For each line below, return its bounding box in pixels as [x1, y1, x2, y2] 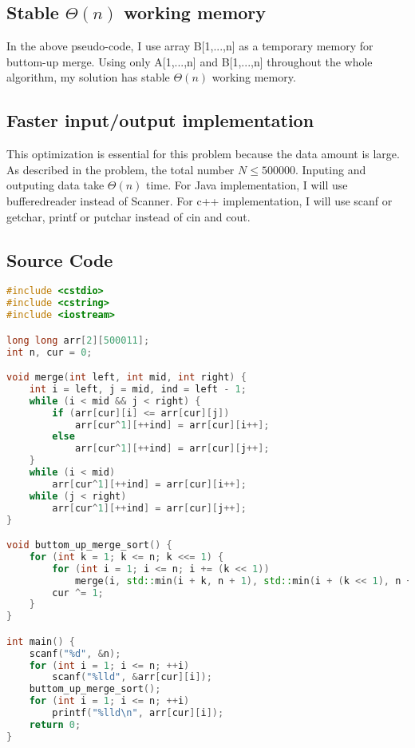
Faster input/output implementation [6, 108, 314, 133]
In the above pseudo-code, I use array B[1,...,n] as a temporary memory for [6, 38, 373, 54]
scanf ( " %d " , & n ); [29, 647, 121, 659]
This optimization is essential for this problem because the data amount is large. [6, 145, 400, 162]
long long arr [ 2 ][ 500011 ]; [6, 334, 150, 346]
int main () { [6, 635, 75, 647]
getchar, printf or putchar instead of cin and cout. [6, 208, 251, 225]
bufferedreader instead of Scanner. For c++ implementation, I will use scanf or [6, 192, 393, 209]
